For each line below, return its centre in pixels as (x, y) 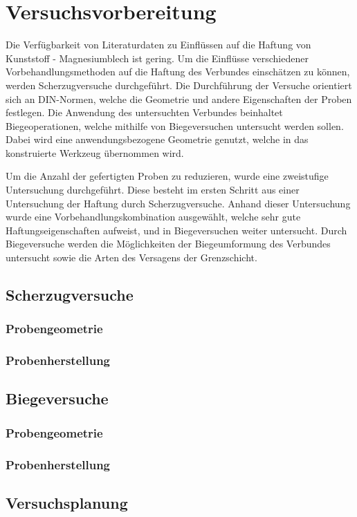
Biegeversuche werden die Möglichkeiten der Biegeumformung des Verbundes (168, 244)
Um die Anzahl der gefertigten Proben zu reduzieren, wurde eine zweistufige (167, 176)
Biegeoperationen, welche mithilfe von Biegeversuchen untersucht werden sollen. (175, 125)
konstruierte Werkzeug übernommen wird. (95, 152)
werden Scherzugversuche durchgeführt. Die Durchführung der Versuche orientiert (179, 85)
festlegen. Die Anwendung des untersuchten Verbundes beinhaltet (144, 112)
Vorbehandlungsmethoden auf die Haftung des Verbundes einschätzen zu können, (178, 72)
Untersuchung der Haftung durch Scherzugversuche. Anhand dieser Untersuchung (178, 203)
